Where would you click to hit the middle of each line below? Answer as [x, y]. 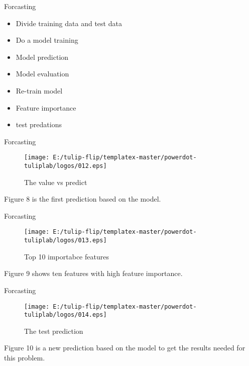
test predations [39, 124]
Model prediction [42, 57]
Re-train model [39, 90]
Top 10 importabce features [67, 256]
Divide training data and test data [69, 23]
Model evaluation [42, 74]
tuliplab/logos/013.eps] [66, 241]
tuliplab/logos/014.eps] [66, 315]
